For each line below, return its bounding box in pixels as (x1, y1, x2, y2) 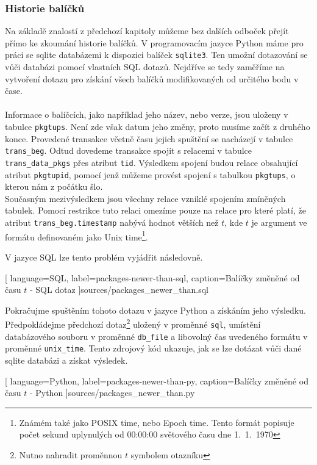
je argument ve (251, 216, 307, 229)
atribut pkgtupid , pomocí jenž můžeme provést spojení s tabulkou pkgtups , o (5, 168, 296, 181)
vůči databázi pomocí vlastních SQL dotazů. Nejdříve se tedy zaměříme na (5, 60, 285, 73)
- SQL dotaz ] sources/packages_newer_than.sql (29, 283, 208, 296)
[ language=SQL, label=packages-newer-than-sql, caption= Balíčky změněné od (5, 271, 300, 284)
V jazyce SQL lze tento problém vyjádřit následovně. (5, 250, 203, 263)
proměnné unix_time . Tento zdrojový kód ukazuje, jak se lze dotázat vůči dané (5, 342, 302, 355)
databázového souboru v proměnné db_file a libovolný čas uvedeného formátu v (5, 330, 308, 342)
